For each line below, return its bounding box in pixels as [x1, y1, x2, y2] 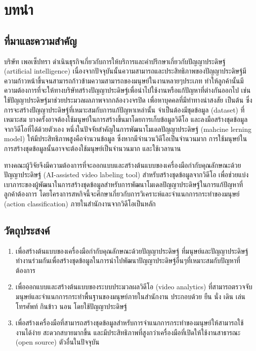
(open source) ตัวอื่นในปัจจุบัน [15, 337, 99, 347]
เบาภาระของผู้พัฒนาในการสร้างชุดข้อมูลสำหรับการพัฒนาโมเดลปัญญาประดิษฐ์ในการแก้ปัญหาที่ [4, 179, 243, 189]
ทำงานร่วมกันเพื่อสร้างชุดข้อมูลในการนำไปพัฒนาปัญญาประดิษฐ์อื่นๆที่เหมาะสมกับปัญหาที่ [15, 255, 240, 266]
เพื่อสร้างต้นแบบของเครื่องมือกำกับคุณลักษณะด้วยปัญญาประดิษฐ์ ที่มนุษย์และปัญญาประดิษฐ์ [15, 245, 249, 256]
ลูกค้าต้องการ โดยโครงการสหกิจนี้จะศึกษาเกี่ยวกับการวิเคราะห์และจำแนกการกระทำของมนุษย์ [4, 189, 240, 199]
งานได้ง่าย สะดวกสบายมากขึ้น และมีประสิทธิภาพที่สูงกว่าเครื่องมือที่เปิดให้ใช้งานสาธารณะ [15, 327, 241, 337]
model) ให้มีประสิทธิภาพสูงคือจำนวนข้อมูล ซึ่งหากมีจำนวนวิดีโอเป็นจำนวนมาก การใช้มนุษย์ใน [4, 133, 247, 144]
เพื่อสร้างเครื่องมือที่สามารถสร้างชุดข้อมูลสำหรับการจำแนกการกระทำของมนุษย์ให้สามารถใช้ [15, 317, 244, 328]
